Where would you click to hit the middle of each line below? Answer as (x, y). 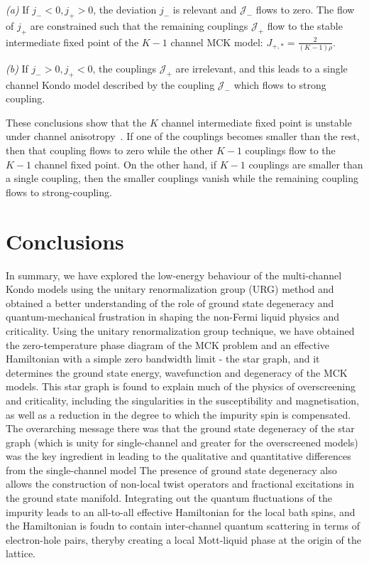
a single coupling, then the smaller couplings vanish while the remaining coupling (182, 178)
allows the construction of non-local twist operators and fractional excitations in (180, 484)
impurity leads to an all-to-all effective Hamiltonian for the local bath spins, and (181, 511)
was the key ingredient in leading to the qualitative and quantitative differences (178, 456)
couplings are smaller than (306, 164)
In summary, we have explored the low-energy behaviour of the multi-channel (174, 275)
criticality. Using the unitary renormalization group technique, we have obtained (180, 330)
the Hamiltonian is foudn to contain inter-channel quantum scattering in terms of (183, 526)
